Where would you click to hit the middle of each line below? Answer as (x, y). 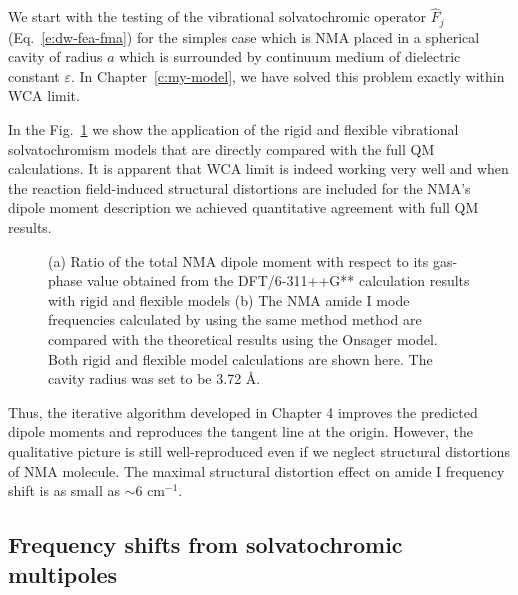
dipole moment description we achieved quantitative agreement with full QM (243, 207)
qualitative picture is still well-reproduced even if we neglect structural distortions (259, 450)
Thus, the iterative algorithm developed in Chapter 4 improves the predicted (243, 411)
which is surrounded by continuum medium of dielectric (290, 56)
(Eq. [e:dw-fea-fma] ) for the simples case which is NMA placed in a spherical (244, 36)
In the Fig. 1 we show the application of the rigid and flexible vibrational (233, 129)
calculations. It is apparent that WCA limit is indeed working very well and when (258, 168)
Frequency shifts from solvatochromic (205, 544)
